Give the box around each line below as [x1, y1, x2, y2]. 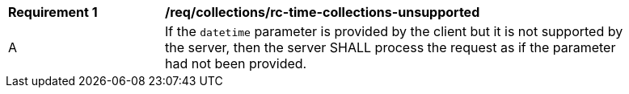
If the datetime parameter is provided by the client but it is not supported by [165, 23, 623, 39]
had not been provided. [165, 55, 307, 72]
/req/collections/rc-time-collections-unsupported [165, 4, 480, 20]
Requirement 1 [8, 4, 98, 20]
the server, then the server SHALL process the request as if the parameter [165, 39, 616, 55]
